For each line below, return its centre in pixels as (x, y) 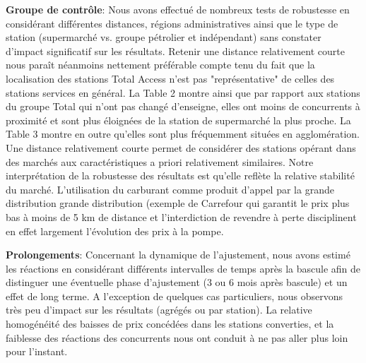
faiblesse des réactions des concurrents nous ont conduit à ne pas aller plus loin (177, 337)
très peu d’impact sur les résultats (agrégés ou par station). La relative (159, 310)
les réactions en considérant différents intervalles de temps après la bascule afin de (183, 268)
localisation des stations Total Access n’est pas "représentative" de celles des (170, 78)
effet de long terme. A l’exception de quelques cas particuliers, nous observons (174, 296)
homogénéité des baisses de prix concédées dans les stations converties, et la (170, 324)
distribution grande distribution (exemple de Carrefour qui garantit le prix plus (178, 203)
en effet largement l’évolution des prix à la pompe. (115, 231)
